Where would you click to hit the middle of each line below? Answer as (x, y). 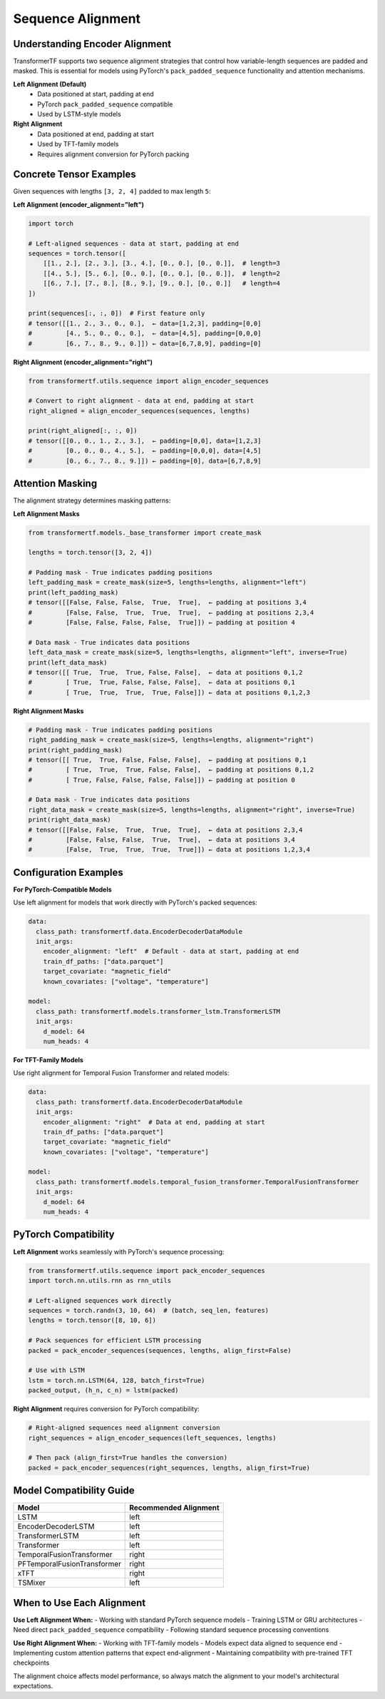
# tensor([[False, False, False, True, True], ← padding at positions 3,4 (167, 603)
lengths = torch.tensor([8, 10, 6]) (92, 1320)
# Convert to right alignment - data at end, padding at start (141, 401)
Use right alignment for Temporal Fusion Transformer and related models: (121, 1073)
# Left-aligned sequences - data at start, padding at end (133, 243)
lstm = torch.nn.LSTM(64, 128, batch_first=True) (117, 1380)
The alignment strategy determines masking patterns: (92, 500)
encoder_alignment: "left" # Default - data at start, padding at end (171, 952)
